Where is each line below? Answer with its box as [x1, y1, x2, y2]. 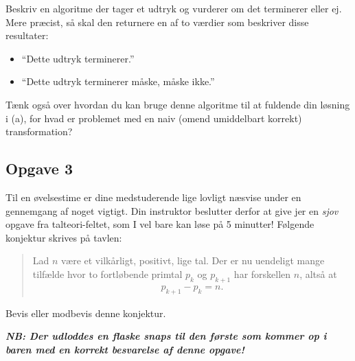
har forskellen [233, 266, 291, 281]
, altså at [299, 266, 337, 281]
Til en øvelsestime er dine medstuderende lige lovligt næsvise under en [5, 189, 301, 204]
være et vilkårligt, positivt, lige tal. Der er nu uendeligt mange [61, 253, 325, 268]
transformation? [5, 124, 73, 139]
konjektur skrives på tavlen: [5, 230, 122, 244]
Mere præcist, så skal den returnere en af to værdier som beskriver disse [5, 14, 309, 29]
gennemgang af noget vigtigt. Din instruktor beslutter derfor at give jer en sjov [5, 203, 339, 218]
